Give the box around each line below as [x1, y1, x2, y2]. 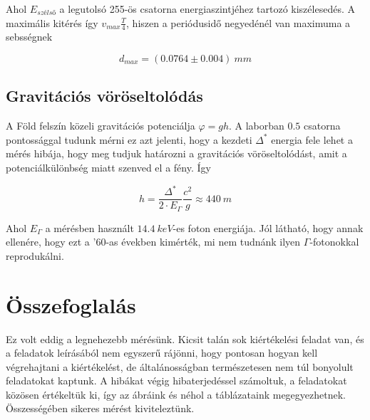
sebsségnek [6, 29, 53, 44]
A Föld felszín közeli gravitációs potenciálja [6, 118, 195, 133]
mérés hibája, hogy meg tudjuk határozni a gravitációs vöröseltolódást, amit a [6, 146, 347, 161]
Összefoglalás [6, 290, 136, 319]
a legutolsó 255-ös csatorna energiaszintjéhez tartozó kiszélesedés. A [59, 1, 355, 16]
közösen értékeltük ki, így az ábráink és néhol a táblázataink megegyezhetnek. [6, 387, 346, 401]
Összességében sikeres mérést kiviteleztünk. [6, 401, 195, 416]
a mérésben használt [45, 220, 134, 235]
